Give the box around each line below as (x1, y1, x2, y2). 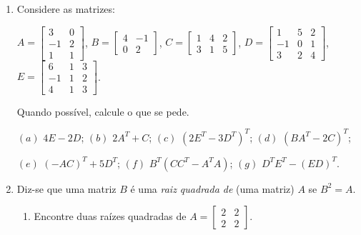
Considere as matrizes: (16, 1, 115, 16)
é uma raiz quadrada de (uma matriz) (130, 181, 295, 196)
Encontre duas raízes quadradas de (34, 209, 187, 224)
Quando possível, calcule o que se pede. (16, 104, 189, 119)
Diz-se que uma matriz (16, 181, 117, 196)
